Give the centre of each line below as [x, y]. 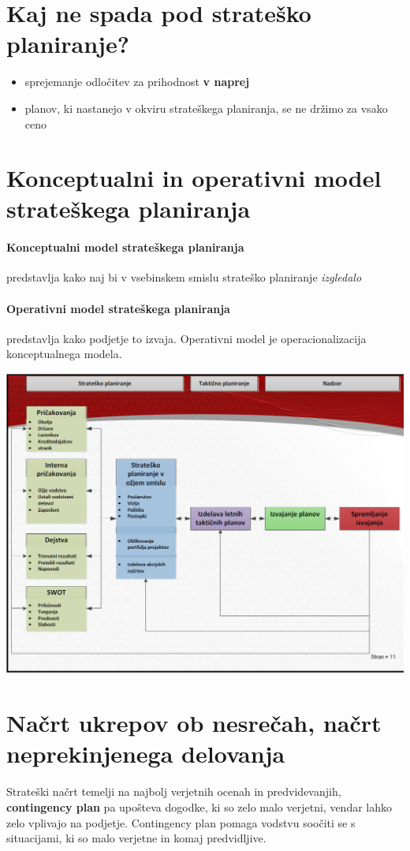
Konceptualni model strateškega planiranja [125, 247]
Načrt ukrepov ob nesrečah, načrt [194, 723]
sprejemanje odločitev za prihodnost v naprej [137, 82]
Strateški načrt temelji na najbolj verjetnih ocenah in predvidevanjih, [174, 791]
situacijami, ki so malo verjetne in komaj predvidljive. [136, 838]
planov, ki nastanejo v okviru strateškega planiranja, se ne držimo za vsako [206, 108]
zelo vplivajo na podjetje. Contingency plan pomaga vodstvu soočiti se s [181, 822]
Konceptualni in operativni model [194, 178]
